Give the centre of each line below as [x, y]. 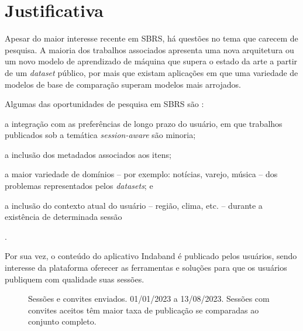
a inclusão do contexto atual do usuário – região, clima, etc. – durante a [134, 205]
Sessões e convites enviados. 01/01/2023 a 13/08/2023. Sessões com [149, 299]
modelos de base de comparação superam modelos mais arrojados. [123, 84]
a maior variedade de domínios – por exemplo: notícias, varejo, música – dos [141, 174]
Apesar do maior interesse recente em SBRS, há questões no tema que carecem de [151, 38]
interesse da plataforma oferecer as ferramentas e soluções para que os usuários [146, 268]
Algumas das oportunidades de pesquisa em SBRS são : [104, 104]
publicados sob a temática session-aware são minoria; [100, 135]
